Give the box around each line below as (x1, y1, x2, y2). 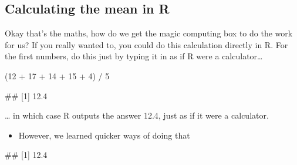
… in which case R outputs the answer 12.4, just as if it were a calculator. (5, 109, 269, 122)
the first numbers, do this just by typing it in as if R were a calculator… (5, 50, 263, 62)
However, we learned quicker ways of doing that (18, 129, 190, 141)
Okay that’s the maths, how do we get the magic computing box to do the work (5, 27, 293, 39)
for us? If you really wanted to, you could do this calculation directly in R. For (5, 38, 288, 50)
